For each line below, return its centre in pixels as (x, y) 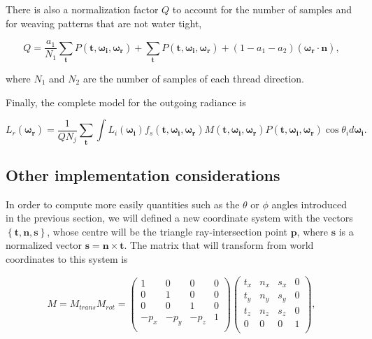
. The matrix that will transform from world (219, 245)
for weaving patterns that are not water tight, (104, 23)
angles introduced (309, 204)
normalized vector (44, 245)
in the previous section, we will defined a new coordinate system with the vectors (179, 218)
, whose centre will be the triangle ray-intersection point (167, 231)
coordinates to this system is (67, 259)
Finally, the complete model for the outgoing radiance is (126, 102)
